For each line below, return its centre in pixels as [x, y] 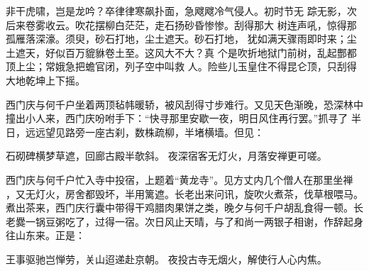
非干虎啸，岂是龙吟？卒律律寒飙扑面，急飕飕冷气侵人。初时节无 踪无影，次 [181, 11]
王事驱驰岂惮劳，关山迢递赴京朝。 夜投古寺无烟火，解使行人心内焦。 [166, 259]
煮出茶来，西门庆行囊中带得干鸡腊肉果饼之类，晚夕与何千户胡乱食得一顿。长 [184, 208]
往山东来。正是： [45, 235]
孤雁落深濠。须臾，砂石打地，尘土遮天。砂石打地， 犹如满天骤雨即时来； [176, 39]
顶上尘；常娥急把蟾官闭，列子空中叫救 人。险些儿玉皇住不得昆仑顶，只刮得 [181, 66]
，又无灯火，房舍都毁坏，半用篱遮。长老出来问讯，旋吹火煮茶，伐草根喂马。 [184, 193]
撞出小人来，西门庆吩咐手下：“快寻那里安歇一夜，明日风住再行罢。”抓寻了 [177, 118]
